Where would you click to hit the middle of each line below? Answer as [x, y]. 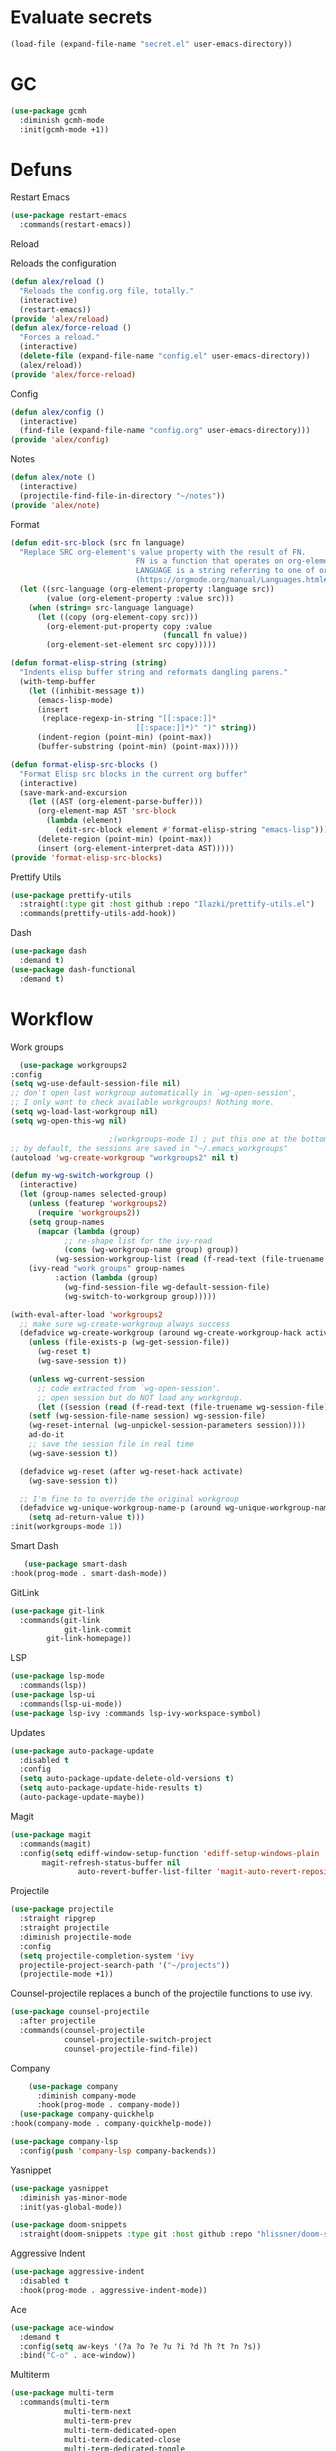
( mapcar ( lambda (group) [88, 1231]
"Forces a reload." [60, 337]
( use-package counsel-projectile [80, 2012]
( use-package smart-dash [75, 1564]
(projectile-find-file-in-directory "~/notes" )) [122, 496]
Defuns [41, 169]
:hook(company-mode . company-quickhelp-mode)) [111, 2124]
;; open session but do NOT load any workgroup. [140, 1397]
